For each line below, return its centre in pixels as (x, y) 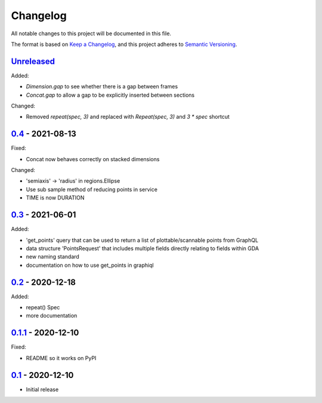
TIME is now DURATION (55, 198)
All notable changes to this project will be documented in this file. (91, 33)
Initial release (42, 389)
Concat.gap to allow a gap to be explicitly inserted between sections (110, 95)
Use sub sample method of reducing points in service (92, 189)
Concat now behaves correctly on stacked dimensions (93, 159)
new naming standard (53, 257)
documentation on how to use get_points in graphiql (90, 265)
